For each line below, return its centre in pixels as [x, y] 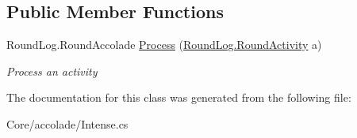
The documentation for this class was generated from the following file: [179, 97]
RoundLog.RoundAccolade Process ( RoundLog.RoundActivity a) [164, 45]
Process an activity [52, 71]
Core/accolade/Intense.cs [67, 123]
